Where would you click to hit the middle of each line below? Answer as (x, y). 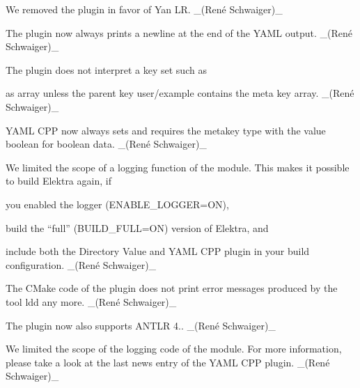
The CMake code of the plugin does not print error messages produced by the (172, 288)
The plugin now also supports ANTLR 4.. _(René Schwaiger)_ (141, 325)
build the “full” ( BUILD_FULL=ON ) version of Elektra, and (137, 227)
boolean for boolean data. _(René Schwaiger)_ (106, 144)
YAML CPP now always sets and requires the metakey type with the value (166, 130)
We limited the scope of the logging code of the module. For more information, (174, 349)
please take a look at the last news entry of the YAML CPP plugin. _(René (168, 362)
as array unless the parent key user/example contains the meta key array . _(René (180, 93)
